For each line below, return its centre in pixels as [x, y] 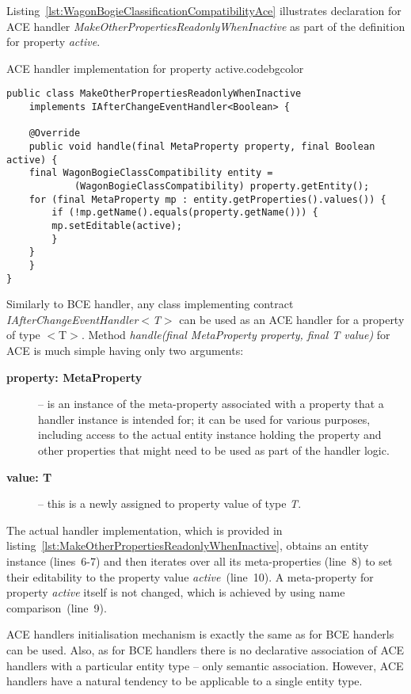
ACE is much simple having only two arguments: [125, 350]
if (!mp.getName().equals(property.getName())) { [185, 213]
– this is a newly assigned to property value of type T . [170, 503]
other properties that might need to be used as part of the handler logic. [214, 450]
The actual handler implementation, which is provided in [145, 530]
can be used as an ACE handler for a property [292, 319]
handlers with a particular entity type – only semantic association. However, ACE [205, 665]
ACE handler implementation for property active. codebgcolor [155, 68]
